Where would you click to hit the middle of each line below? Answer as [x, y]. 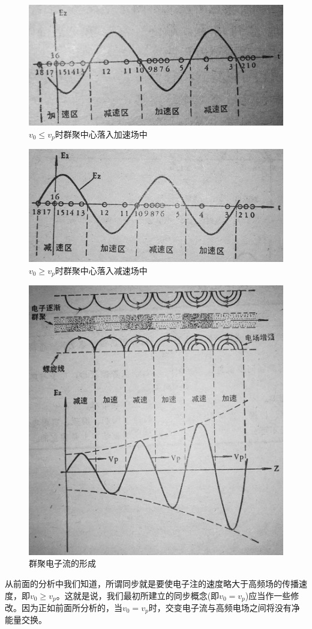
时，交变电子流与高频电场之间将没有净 [224, 607]
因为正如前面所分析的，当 [72, 607]
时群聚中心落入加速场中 [101, 134]
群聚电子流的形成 [62, 563]
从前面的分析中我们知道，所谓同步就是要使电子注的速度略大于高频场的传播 [152, 583]
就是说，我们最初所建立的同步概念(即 [146, 595]
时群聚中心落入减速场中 [101, 270]
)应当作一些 [268, 595]
